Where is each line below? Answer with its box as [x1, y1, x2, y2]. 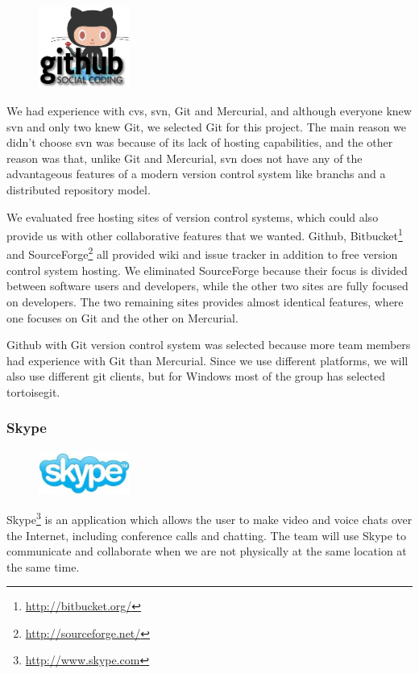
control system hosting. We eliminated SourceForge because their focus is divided [6, 261, 408, 278]
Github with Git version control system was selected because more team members [6, 336, 411, 353]
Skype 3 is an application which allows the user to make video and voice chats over [6, 509, 413, 527]
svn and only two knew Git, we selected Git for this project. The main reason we [6, 118, 407, 135]
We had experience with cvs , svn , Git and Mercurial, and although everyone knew [6, 102, 412, 119]
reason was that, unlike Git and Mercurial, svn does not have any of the [6, 149, 363, 166]
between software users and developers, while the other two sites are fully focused [6, 277, 409, 294]
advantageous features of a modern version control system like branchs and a [6, 165, 386, 182]
